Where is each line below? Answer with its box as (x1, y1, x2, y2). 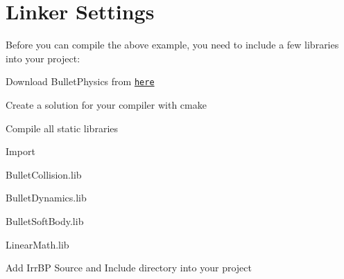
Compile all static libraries (6, 120, 119, 135)
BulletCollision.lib (6, 167, 82, 181)
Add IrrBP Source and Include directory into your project (6, 260, 252, 275)
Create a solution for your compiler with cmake (6, 97, 207, 111)
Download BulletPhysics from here (6, 74, 155, 89)
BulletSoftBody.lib (6, 213, 84, 228)
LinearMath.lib (6, 237, 69, 251)
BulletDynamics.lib (6, 190, 87, 205)
